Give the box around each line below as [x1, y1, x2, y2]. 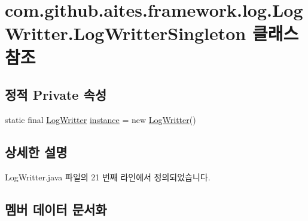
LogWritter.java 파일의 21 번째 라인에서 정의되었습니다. [5, 170, 211, 183]
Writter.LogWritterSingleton [5, 21, 246, 45]
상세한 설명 [5, 142, 68, 161]
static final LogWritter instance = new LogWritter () [5, 113, 196, 125]
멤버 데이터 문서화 [5, 199, 107, 218]
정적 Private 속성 [5, 85, 107, 104]
